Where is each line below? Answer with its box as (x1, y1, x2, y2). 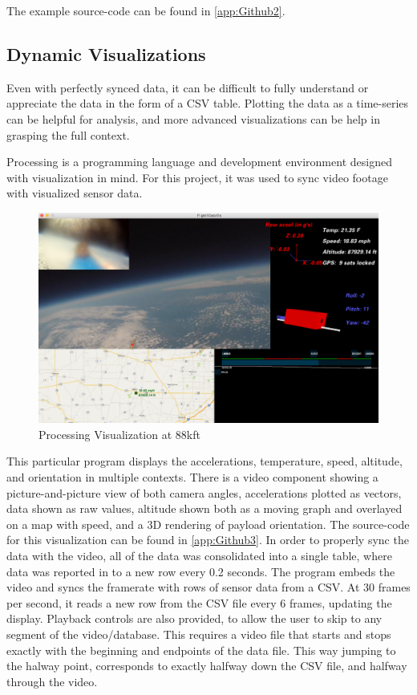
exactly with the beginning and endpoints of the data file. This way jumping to (6, 641, 396, 658)
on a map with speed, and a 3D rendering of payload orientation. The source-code (6, 515, 410, 532)
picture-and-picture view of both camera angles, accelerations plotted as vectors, (6, 484, 402, 501)
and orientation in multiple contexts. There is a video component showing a (6, 469, 379, 486)
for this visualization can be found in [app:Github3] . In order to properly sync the (6, 531, 409, 548)
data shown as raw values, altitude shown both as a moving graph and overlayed (6, 500, 403, 517)
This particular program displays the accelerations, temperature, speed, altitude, (6, 453, 403, 469)
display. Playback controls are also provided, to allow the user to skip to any (6, 610, 383, 627)
